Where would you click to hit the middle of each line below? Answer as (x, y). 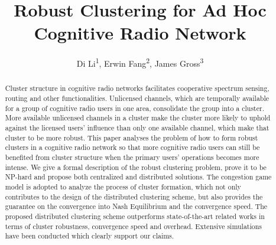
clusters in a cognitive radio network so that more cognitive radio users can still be (132, 147)
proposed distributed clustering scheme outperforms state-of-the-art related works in (135, 216)
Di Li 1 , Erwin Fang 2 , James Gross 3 (140, 62)
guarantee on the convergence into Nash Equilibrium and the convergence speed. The (136, 206)
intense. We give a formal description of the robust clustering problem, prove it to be (136, 167)
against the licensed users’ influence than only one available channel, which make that (137, 127)
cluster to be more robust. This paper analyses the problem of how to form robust (131, 137)
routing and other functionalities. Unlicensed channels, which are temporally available (137, 98)
